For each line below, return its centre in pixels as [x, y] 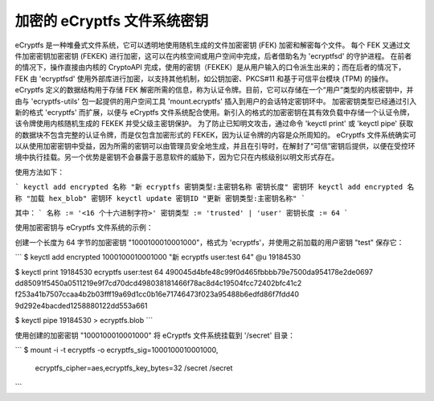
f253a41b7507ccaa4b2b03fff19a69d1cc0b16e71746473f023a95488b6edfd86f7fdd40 [157, 294]
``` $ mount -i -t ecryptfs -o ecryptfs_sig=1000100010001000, [117, 350]
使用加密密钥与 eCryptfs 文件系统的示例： [84, 227]
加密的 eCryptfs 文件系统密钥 [112, 21]
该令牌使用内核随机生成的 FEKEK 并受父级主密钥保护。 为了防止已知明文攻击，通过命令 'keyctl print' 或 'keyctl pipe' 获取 [214, 124]
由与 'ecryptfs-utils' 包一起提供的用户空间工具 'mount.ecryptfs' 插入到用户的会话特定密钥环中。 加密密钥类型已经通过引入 [216, 101]
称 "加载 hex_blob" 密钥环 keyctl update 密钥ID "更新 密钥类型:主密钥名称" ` [160, 198]
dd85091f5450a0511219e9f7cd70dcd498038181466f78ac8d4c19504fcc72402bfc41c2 [158, 283]
